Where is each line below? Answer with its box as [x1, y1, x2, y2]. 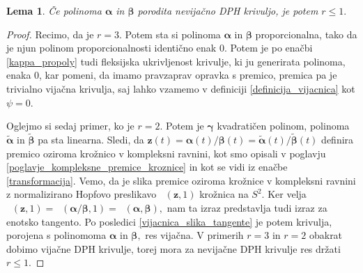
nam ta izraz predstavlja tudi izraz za [167, 200, 327, 214]
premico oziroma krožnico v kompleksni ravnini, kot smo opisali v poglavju [6, 146, 326, 160]
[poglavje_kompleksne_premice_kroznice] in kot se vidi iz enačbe [6, 159, 288, 174]
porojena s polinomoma [6, 228, 107, 242]
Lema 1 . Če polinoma [6, 3, 102, 17]
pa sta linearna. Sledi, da [38, 132, 144, 146]
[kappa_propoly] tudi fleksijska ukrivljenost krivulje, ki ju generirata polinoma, [6, 54, 346, 68]
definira [321, 132, 354, 146]
